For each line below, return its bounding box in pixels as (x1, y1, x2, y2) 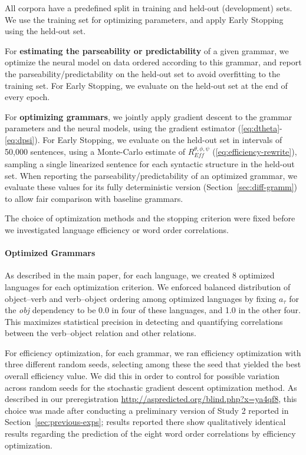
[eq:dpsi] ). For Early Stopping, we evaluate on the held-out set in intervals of (5, 133, 282, 145)
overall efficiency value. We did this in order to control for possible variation (5, 370, 279, 382)
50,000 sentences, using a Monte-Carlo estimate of (5, 145, 185, 157)
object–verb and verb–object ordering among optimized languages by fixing (5, 292, 277, 304)
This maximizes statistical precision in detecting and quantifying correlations (5, 315, 283, 327)
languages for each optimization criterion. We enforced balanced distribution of (5, 280, 291, 293)
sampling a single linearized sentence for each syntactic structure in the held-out (5, 157, 295, 170)
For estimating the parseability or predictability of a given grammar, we (5, 44, 289, 57)
